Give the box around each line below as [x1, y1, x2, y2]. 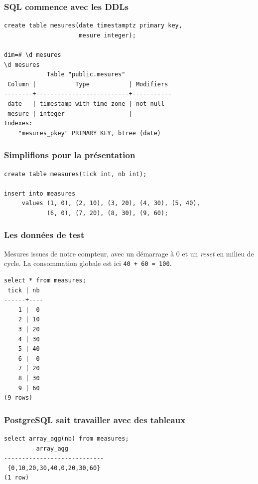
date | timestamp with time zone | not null [7, 100, 165, 107]
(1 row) [4, 474, 29, 482]
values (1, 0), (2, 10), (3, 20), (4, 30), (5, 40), [21, 200, 200, 207]
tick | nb [7, 286, 40, 294]
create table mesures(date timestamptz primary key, [4, 22, 182, 29]
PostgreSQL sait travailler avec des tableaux [4, 413, 186, 426]
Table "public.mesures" [46, 71, 126, 78]
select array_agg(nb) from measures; [4, 435, 129, 442]
